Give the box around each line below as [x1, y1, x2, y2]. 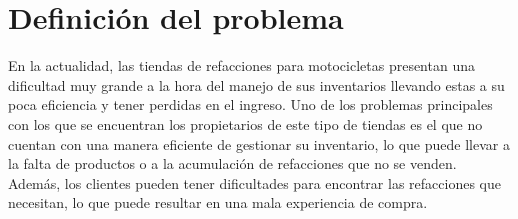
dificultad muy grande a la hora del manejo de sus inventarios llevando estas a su [8, 74, 505, 95]
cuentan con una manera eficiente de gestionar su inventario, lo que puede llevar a [8, 133, 510, 154]
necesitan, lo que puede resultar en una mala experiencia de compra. [8, 192, 428, 213]
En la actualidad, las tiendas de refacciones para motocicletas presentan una [8, 55, 475, 76]
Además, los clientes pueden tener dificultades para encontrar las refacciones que [8, 172, 501, 193]
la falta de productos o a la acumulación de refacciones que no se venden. [8, 153, 457, 174]
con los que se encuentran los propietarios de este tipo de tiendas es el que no [8, 113, 483, 134]
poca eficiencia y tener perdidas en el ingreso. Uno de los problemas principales [8, 94, 493, 115]
